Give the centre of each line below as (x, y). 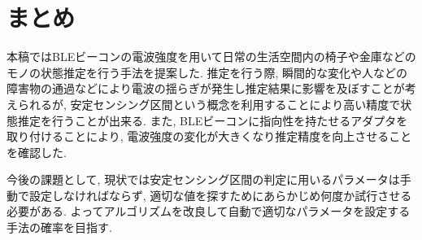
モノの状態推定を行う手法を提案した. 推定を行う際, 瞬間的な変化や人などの (207, 72)
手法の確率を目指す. (59, 227)
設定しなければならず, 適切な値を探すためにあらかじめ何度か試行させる (220, 195)
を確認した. (37, 152)
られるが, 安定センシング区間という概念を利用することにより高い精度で (209, 104)
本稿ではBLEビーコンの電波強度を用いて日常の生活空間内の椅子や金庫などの (211, 57)
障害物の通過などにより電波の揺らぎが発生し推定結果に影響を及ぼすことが (206, 88)
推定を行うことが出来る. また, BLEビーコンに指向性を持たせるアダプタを (213, 120)
